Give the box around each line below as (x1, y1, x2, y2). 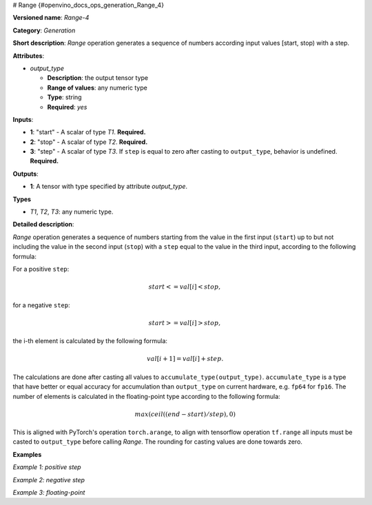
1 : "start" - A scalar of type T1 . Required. (30, 128, 146, 136)
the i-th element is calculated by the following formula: (12, 337, 168, 345)
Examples (12, 450, 42, 458)
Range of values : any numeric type (47, 83, 147, 92)
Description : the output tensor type (47, 74, 149, 82)
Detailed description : (12, 220, 74, 229)
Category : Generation (12, 26, 76, 34)
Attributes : (12, 52, 45, 60)
